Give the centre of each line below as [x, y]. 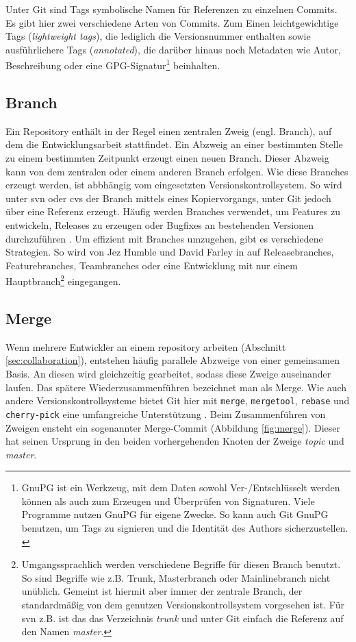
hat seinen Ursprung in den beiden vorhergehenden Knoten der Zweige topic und [175, 441]
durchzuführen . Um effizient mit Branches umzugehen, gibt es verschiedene [164, 238]
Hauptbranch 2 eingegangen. [63, 280]
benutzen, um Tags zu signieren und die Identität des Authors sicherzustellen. [185, 528]
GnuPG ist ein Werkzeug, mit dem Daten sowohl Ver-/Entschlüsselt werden [181, 487]
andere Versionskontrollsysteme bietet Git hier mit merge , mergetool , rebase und [178, 400]
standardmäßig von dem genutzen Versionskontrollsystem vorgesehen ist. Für [183, 605]
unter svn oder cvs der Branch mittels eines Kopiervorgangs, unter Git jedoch [168, 198]
